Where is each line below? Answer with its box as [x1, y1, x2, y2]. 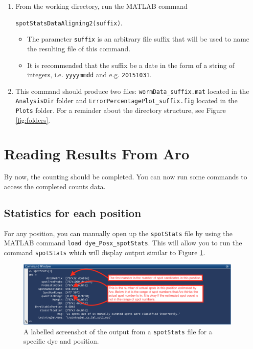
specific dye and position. [23, 336, 99, 346]
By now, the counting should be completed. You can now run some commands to [4, 172, 247, 182]
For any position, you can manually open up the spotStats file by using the [4, 228, 232, 238]
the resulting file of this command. [27, 43, 131, 53]
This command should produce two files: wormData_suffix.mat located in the [15, 86, 249, 96]
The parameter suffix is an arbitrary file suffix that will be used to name [27, 34, 250, 44]
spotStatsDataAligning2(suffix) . [15, 17, 123, 27]
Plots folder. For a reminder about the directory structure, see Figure [15, 105, 226, 115]
